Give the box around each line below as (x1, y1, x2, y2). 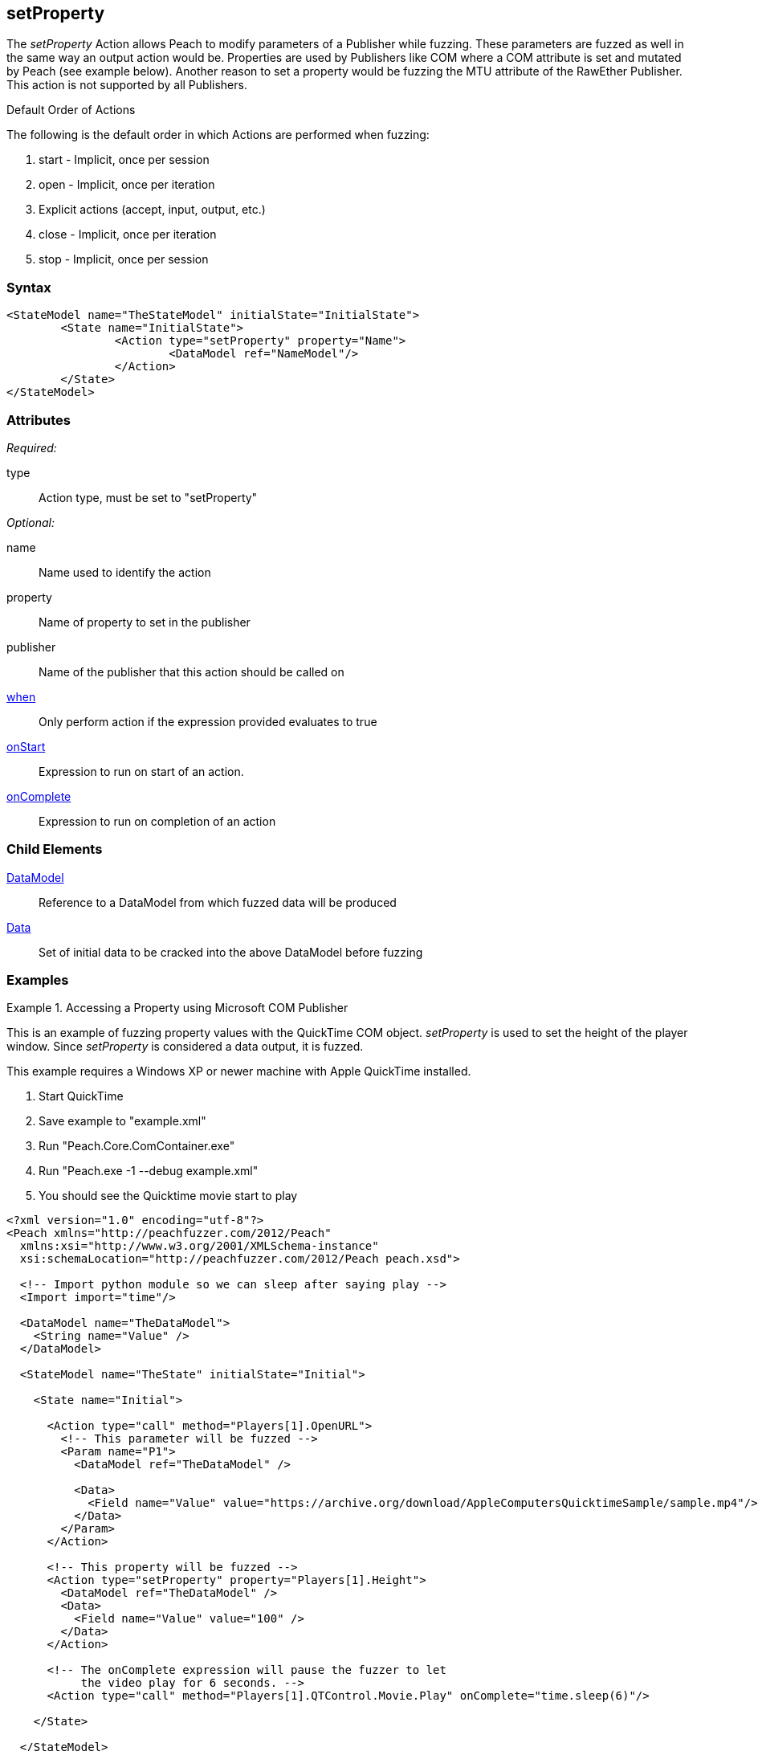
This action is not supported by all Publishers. (6, 78, 247, 92)
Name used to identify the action (39, 565, 211, 579)
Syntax (6, 279, 51, 296)
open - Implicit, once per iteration (39, 178, 215, 192)
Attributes (6, 411, 71, 428)
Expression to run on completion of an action (39, 814, 276, 828)
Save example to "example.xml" (39, 1114, 206, 1129)
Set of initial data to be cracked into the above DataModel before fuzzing (39, 945, 423, 959)
